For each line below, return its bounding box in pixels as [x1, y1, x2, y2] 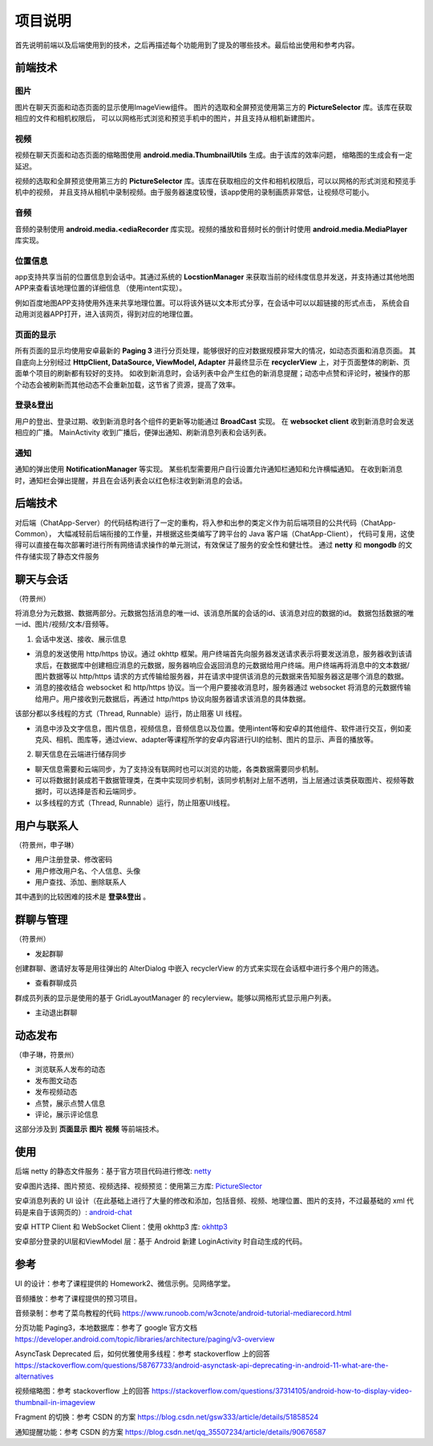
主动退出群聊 [34, 1008, 78, 1017]
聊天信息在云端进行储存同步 [34, 749, 127, 759]
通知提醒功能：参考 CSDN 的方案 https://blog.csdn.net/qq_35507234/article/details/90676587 [14, 1427, 326, 1436]
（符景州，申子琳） [14, 840, 79, 849]
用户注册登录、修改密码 [34, 855, 112, 865]
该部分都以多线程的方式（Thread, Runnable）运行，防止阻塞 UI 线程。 [14, 709, 246, 719]
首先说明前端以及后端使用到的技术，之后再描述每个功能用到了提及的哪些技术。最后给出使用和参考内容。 [14, 40, 359, 50]
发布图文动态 [34, 1076, 78, 1086]
